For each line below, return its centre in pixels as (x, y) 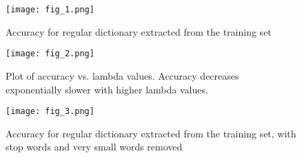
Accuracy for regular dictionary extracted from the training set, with (151, 133)
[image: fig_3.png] (50, 112)
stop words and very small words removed (94, 147)
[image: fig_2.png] (50, 54)
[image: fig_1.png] (50, 10)
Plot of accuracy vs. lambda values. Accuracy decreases (122, 75)
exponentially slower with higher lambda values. (107, 89)
